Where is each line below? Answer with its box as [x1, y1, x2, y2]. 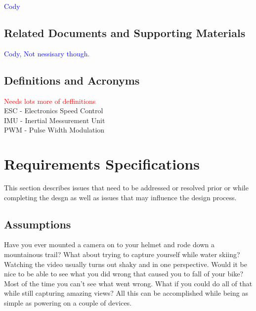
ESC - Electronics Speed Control [4, 105, 103, 116]
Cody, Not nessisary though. [4, 48, 90, 58]
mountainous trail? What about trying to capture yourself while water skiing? [4, 249, 240, 260]
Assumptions [4, 216, 71, 231]
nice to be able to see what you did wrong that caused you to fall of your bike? [4, 268, 243, 279]
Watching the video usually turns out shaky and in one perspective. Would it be [4, 259, 247, 269]
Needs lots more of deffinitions [4, 95, 96, 106]
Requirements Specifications [4, 154, 200, 174]
